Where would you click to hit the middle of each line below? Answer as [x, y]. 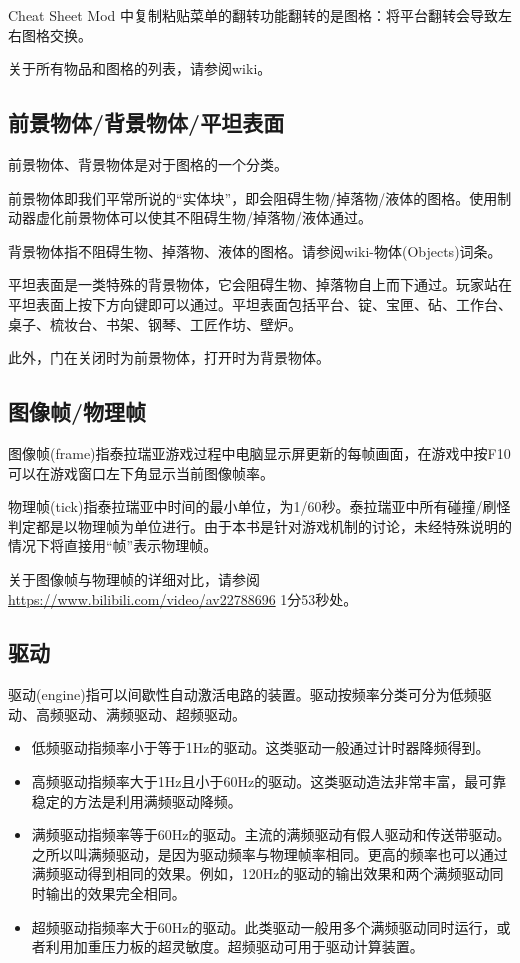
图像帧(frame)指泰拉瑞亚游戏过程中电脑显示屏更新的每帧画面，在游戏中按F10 [259, 452]
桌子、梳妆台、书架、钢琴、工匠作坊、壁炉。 [155, 323]
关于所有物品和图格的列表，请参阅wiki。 [140, 68]
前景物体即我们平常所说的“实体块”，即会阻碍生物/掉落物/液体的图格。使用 [253, 197]
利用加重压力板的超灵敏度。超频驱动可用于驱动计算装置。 [234, 946]
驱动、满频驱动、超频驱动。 [154, 713]
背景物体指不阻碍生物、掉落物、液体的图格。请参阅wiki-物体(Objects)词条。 [255, 250]
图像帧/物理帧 [77, 411]
